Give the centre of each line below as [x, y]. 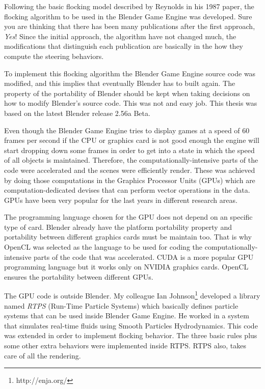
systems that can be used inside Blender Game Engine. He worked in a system [127, 316]
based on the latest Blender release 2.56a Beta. [77, 113]
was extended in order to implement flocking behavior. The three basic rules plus [131, 335]
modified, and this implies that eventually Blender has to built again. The [120, 83]
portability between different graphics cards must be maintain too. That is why [128, 237]
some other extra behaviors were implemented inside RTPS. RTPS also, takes [125, 346]
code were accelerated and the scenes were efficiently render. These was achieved [130, 170]
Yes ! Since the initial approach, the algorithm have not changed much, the [120, 36]
